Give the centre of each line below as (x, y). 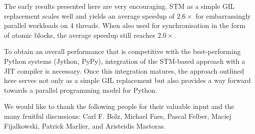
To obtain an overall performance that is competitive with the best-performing (122, 51)
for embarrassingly (223, 15)
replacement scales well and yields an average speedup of (89, 15)
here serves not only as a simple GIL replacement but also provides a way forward (127, 80)
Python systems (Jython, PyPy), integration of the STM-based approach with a (125, 61)
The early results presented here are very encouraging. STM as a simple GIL (119, 6)
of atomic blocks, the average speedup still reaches (80, 35)
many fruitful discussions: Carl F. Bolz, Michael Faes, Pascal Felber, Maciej (118, 116)
